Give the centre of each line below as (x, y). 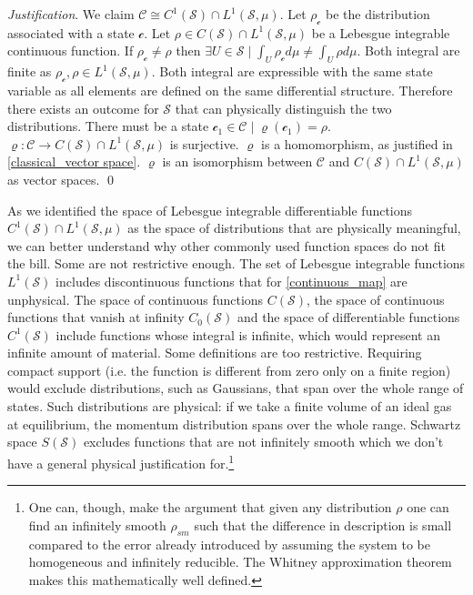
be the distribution (377, 14)
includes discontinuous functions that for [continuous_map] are (231, 281)
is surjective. (204, 143)
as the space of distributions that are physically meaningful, (294, 228)
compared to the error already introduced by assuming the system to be (229, 544)
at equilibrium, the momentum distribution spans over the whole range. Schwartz (234, 424)
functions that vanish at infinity (96, 317)
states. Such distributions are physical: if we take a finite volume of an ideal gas (230, 406)
